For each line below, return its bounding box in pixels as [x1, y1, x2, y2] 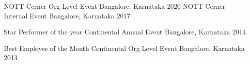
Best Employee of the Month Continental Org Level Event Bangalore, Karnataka [4, 43, 245, 53]
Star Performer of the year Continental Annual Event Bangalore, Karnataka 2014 [4, 27, 246, 37]
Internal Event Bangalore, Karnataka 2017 [4, 10, 130, 20]
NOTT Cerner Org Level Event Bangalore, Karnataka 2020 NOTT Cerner [4, 1, 226, 11]
